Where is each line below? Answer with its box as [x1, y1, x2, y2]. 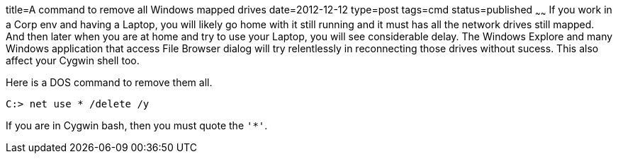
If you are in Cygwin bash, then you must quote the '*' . [6, 119, 268, 131]
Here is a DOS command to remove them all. [6, 76, 213, 88]
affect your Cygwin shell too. [6, 54, 140, 66]
